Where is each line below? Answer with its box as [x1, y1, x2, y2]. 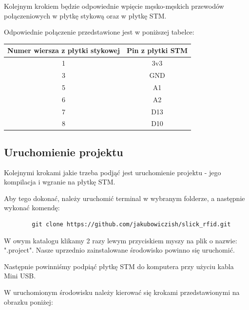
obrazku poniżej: [4, 296, 53, 307]
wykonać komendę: [4, 202, 60, 213]
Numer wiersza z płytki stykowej [7, 45, 120, 55]
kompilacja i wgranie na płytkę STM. [4, 177, 115, 187]
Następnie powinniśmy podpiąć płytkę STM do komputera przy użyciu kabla [4, 261, 234, 271]
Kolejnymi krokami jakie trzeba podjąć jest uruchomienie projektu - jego [4, 167, 221, 177]
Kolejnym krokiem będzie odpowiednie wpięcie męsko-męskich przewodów [4, 1, 224, 11]
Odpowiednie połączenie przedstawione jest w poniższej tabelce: [4, 27, 194, 37]
